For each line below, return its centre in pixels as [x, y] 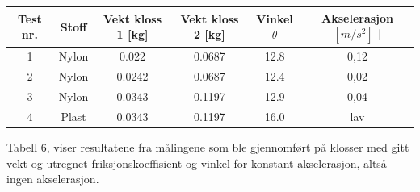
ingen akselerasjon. [53, 179]
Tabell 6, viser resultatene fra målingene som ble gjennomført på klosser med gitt [208, 146]
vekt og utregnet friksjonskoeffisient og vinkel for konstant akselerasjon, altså [197, 163]
